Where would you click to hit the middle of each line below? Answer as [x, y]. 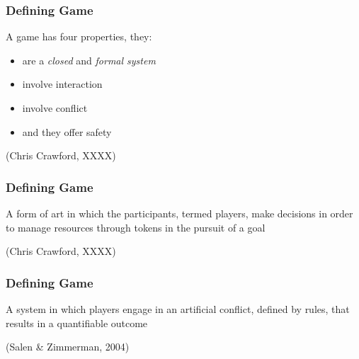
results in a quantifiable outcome [77, 323]
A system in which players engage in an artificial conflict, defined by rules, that [178, 309]
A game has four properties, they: [79, 36]
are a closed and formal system [89, 60]
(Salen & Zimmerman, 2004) [68, 347]
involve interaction [62, 84]
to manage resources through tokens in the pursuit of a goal [136, 227]
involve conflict [55, 108]
